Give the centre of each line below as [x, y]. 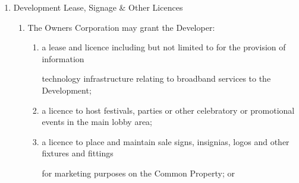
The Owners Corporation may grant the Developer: [121, 27]
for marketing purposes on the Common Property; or [138, 173]
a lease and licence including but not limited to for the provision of [164, 47]
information [63, 58]
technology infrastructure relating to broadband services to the [156, 78]
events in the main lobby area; [97, 122]
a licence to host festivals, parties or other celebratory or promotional [168, 110]
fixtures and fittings [78, 153]
